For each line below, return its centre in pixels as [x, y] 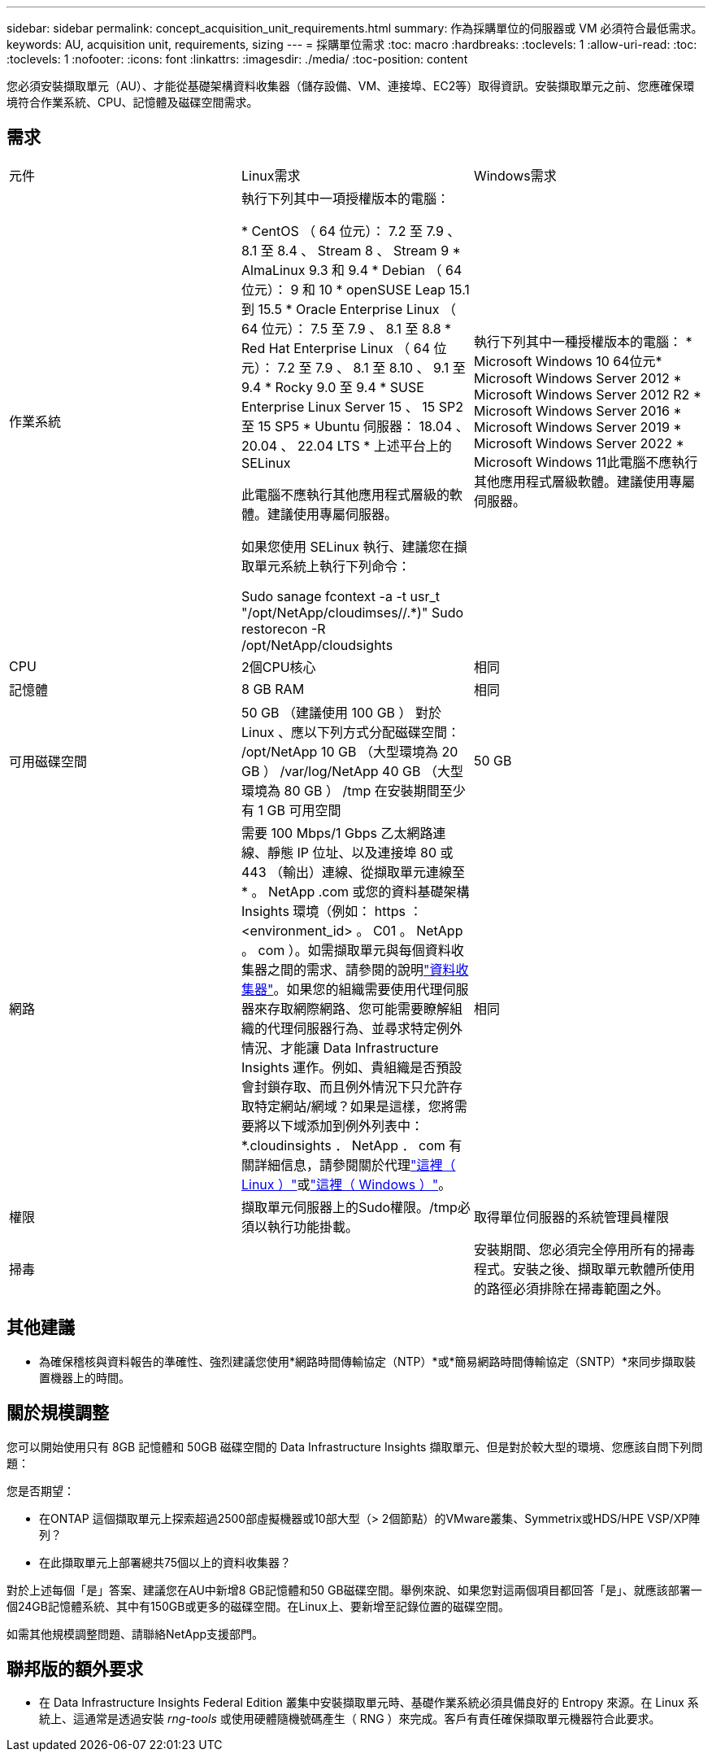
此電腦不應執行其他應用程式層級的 [345, 494]
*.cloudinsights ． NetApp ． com [343, 1145]
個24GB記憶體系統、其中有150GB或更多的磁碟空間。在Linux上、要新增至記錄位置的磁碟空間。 [258, 1606]
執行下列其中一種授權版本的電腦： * [583, 341]
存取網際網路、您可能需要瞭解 [358, 1008]
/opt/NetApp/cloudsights [317, 645]
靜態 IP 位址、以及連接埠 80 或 [360, 852]
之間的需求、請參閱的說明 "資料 [361, 969]
